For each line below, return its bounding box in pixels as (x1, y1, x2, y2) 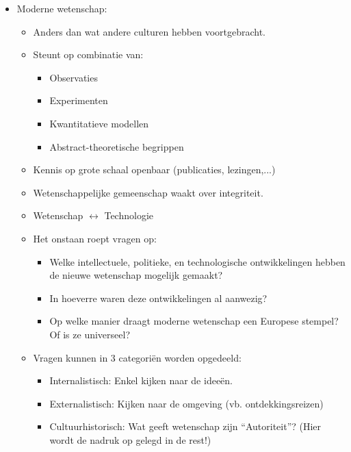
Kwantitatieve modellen (49, 116, 149, 130)
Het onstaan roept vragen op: (33, 231, 157, 245)
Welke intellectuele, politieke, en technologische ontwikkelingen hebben (49, 254, 346, 268)
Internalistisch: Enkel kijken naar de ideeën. (49, 373, 233, 388)
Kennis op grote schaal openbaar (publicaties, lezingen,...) (33, 162, 276, 177)
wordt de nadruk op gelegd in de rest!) (49, 432, 211, 447)
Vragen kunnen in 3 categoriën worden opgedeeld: (33, 350, 242, 364)
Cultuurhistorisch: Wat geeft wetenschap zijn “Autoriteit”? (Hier (49, 419, 322, 434)
